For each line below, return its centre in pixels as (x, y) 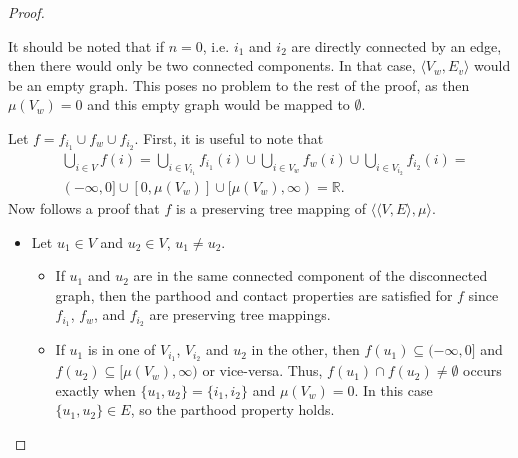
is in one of (121, 349)
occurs (482, 370)
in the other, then (305, 349)
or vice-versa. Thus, (262, 370)
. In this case (393, 389)
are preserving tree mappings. (240, 314)
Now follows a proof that (84, 208)
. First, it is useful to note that (229, 137)
